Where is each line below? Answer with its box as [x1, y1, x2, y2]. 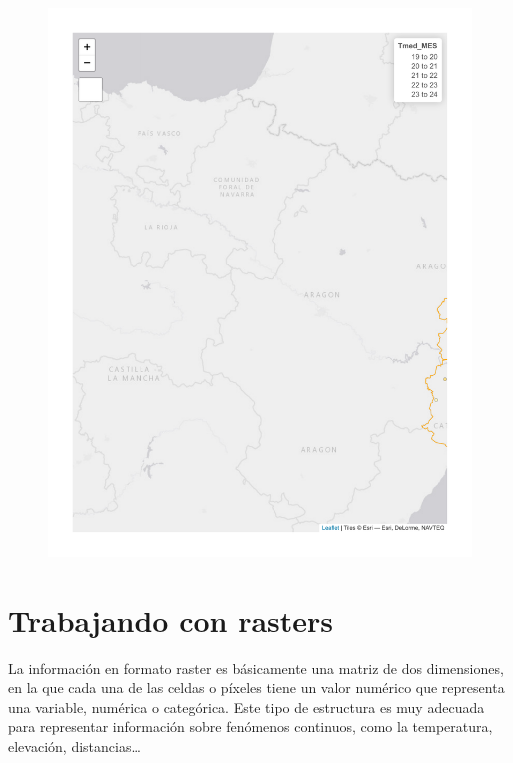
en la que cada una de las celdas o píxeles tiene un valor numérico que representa [8, 677, 505, 698]
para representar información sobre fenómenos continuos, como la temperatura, [8, 716, 493, 737]
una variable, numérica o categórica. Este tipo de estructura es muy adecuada [8, 696, 485, 717]
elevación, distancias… [8, 735, 141, 756]
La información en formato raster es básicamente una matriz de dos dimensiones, [8, 657, 504, 678]
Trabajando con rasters [8, 599, 334, 640]
